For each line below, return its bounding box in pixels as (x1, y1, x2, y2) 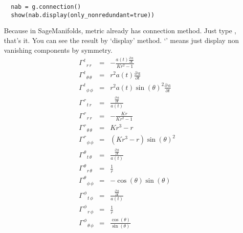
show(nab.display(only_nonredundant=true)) (11, 11, 155, 19)
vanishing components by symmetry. (4, 44, 112, 55)
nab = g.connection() (11, 3, 81, 10)
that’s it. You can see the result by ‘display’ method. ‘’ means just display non (4, 35, 239, 45)
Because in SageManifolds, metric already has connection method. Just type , (4, 25, 237, 36)
